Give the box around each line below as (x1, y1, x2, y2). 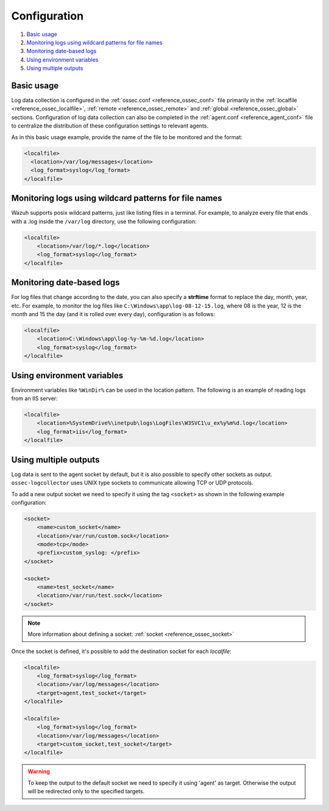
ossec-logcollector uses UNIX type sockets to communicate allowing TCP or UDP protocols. (11, 479, 253, 486)
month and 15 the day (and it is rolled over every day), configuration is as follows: (11, 311, 216, 318)
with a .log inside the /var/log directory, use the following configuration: (11, 217, 197, 225)
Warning (27, 768, 50, 775)
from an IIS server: (11, 395, 58, 402)
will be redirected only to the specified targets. (27, 788, 145, 795)
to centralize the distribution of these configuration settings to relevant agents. (11, 122, 209, 129)
